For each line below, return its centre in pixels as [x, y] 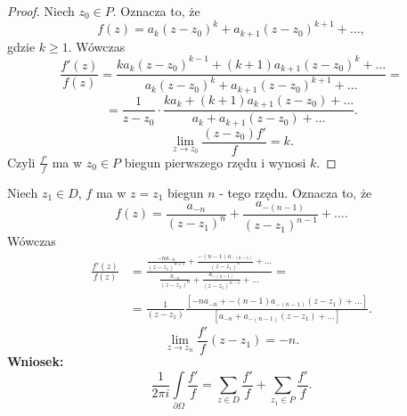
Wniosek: [36, 361]
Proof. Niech [41, 11]
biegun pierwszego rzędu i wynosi [215, 162]
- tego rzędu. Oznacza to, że [296, 192]
